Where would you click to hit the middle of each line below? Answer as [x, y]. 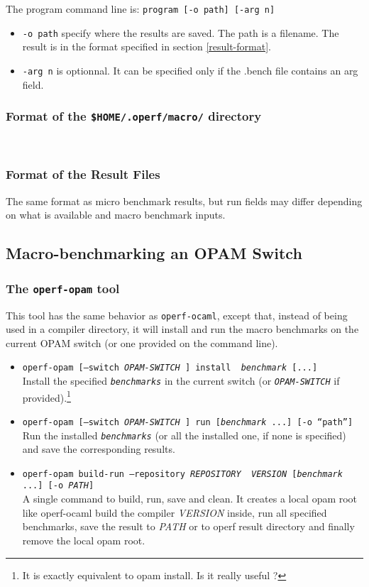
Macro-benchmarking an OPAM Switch [154, 253]
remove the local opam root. [84, 540]
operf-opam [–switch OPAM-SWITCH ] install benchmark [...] [170, 368]
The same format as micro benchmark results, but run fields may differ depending [184, 201]
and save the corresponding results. [99, 449]
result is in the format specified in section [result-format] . [147, 46]
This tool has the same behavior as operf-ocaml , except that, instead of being [177, 315]
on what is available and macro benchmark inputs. [116, 215]
